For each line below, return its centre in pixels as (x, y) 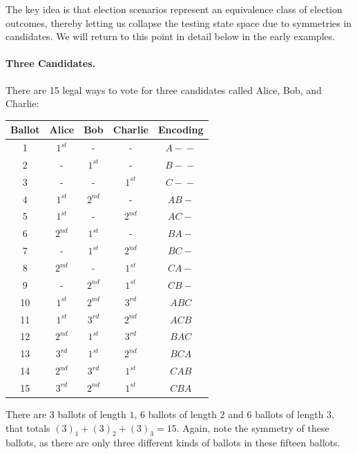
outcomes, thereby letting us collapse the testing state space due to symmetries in (179, 22)
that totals (28, 427)
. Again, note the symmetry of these (253, 427)
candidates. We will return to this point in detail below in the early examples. (171, 36)
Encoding (181, 130)
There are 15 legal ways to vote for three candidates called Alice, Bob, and (164, 89)
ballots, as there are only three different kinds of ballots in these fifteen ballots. (173, 443)
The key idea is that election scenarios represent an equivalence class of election (174, 9)
